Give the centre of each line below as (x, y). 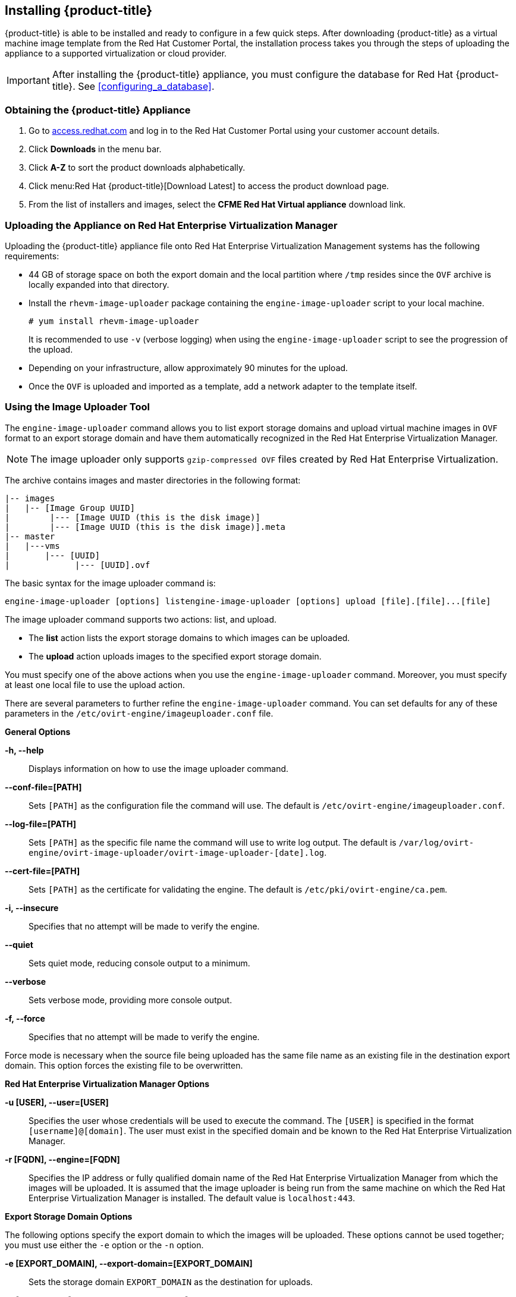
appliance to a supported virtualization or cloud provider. (116, 54)
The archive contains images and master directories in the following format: (153, 480)
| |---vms (32, 546)
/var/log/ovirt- (436, 842)
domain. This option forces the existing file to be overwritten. (124, 1065)
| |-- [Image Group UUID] (70, 508)
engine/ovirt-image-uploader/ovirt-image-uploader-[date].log (177, 852)
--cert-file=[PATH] (43, 871)
